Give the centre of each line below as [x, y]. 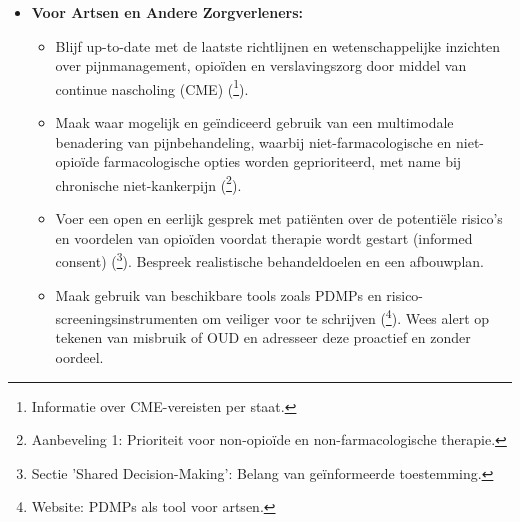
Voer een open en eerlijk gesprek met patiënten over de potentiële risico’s [279, 218]
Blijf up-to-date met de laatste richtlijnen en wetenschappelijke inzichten [278, 45]
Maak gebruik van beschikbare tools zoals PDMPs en [218, 294]
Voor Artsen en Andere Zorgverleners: [167, 12]
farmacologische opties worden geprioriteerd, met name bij [282, 161]
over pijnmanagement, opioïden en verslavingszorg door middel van [261, 65]
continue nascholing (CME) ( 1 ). [152, 87]
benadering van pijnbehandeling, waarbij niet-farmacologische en [253, 141]
